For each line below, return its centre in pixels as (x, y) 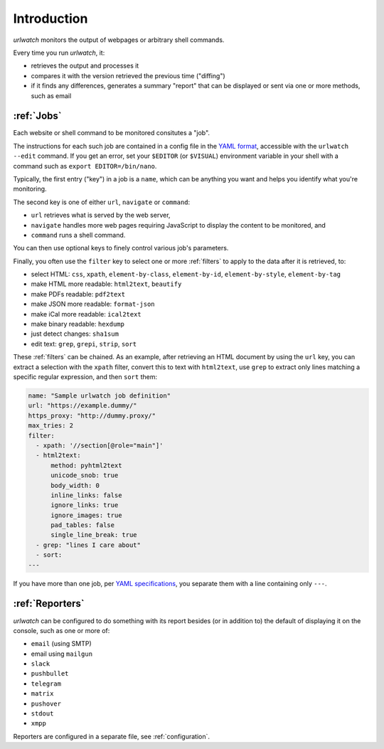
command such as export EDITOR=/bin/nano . (85, 166)
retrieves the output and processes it (85, 66)
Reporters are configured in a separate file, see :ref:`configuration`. (111, 736)
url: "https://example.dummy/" (83, 406)
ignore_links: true (85, 505)
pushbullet (50, 674)
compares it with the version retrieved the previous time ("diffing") (128, 75)
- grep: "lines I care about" (89, 545)
